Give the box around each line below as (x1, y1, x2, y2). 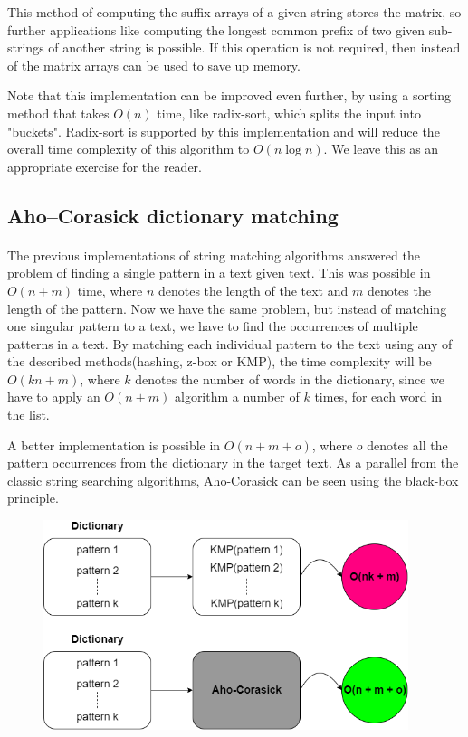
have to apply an (7, 387, 100, 406)
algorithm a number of (174, 387, 300, 406)
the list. (7, 405, 50, 424)
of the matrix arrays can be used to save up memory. (7, 55, 301, 74)
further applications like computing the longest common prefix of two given (7, 20, 425, 39)
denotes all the (367, 435, 448, 454)
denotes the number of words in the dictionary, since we (135, 369, 445, 388)
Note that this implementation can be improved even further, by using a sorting (7, 86, 452, 105)
